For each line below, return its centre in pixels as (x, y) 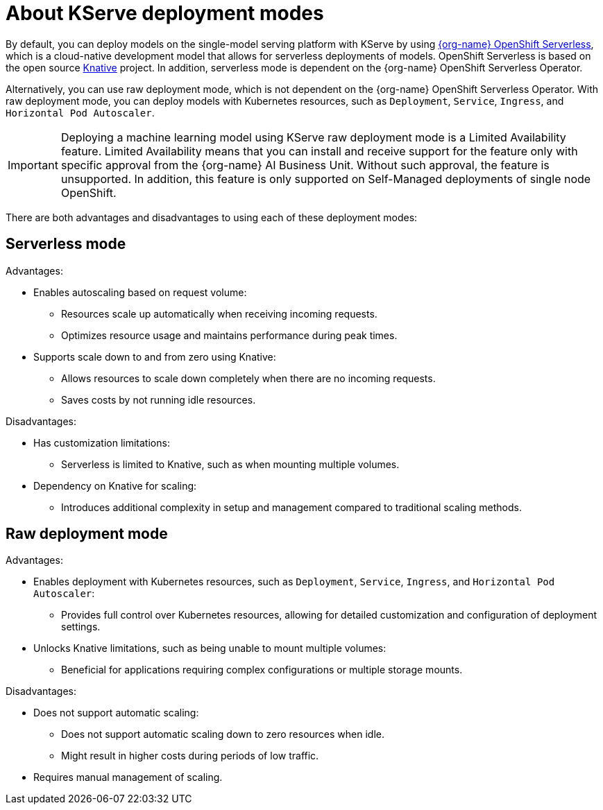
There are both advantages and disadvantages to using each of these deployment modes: (212, 217)
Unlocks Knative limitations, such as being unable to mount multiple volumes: (210, 648)
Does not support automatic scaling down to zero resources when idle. (223, 734)
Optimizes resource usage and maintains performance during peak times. (229, 335)
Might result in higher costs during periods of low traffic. (190, 756)
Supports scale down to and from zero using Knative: (155, 356)
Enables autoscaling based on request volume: (140, 292)
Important (33, 165)
